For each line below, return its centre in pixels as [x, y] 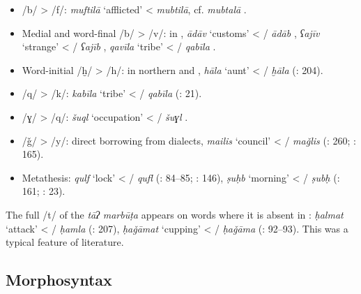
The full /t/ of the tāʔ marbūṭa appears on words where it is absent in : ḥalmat [175, 214]
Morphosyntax [59, 280]
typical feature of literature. [65, 242]
